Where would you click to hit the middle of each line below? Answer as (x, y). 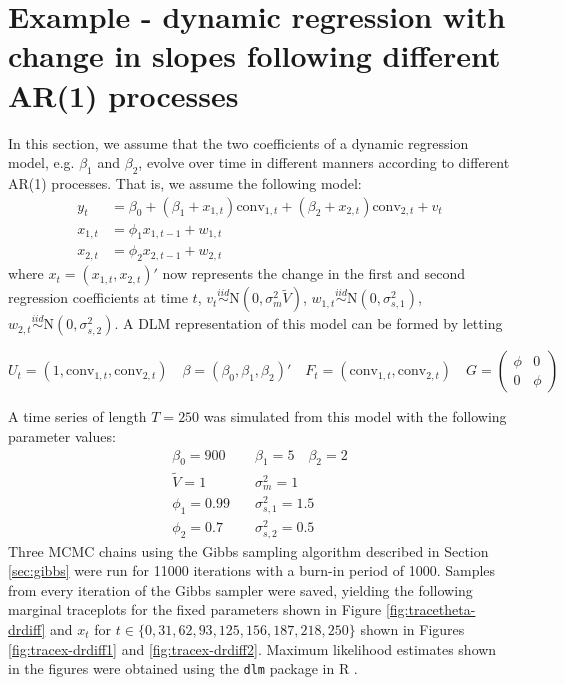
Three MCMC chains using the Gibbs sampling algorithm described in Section (248, 550)
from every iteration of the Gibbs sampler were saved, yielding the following (240, 589)
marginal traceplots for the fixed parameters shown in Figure (195, 609)
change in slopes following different (254, 55)
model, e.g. (41, 162)
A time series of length (77, 416)
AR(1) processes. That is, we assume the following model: (185, 182)
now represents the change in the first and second (314, 273)
